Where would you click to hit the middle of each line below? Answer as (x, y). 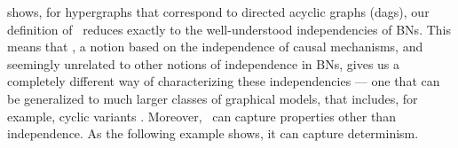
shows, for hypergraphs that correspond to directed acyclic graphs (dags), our (218, 12)
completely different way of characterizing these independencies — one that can (224, 81)
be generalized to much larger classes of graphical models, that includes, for (213, 98)
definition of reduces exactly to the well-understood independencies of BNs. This (229, 29)
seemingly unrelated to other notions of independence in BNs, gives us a (204, 63)
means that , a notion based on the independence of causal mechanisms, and (215, 47)
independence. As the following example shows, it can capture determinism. (213, 133)
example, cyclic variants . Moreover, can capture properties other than (201, 116)
